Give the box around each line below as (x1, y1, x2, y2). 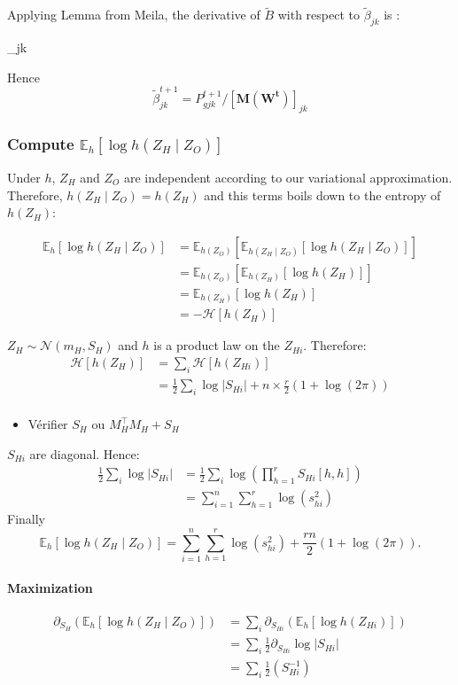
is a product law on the (153, 336, 280, 354)
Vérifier (27, 415, 68, 433)
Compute (7, 132, 74, 154)
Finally (7, 510, 45, 528)
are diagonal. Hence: (29, 444, 140, 463)
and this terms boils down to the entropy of (204, 185, 441, 204)
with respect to (277, 5, 360, 24)
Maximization (7, 578, 93, 596)
